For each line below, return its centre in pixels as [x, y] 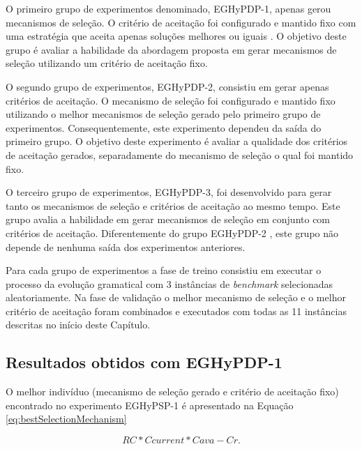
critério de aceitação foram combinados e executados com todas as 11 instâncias [176, 311]
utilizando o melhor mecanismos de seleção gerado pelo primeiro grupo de [163, 114]
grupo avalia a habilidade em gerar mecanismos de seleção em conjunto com [168, 219]
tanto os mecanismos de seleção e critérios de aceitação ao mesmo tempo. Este [173, 205]
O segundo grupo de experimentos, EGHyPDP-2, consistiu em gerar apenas [167, 86]
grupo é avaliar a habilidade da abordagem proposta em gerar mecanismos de [171, 49]
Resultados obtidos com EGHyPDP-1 [144, 362]
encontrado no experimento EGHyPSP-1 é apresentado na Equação [150, 405]
